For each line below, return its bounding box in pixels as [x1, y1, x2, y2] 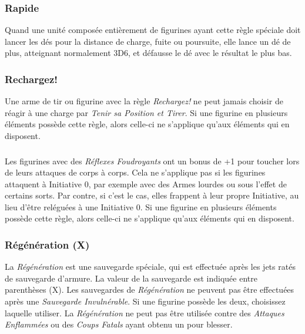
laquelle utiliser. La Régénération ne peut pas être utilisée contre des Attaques [5, 306, 284, 319]
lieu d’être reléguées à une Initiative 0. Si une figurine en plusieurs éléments [5, 200, 277, 213]
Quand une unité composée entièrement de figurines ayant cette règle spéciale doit [5, 24, 301, 36]
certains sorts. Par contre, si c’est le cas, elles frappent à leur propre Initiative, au [5, 189, 299, 201]
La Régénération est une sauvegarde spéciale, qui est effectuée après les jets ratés [5, 260, 296, 273]
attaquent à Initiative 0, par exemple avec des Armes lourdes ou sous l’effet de [5, 177, 287, 190]
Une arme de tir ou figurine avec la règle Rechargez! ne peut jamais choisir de [5, 95, 283, 107]
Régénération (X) [5, 237, 90, 252]
